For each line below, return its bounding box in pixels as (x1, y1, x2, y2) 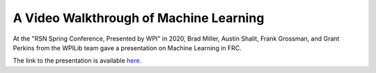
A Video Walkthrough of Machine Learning (13, 10, 265, 25)
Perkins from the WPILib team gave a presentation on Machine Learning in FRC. (13, 43, 242, 52)
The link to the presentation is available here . (13, 56, 142, 65)
